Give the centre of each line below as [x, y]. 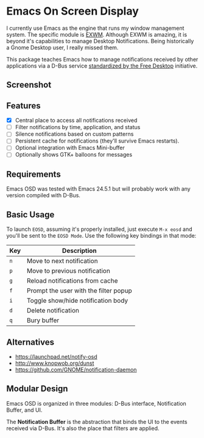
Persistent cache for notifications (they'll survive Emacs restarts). [97, 141]
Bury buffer [43, 320]
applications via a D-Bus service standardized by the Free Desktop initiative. [102, 66]
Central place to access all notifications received [76, 121]
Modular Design [37, 389]
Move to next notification [62, 261]
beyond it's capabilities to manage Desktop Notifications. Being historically [100, 41]
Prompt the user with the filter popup [79, 291]
